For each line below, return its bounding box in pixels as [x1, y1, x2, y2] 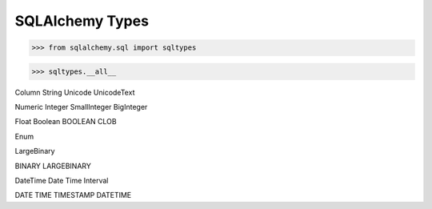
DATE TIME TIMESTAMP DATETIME [14, 191, 132, 200]
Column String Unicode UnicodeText [14, 87, 135, 97]
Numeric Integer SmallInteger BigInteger [14, 102, 148, 112]
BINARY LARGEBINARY [14, 161, 91, 171]
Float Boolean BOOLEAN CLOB [14, 117, 117, 127]
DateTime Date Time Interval [14, 176, 109, 186]
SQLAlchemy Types [14, 12, 150, 30]
